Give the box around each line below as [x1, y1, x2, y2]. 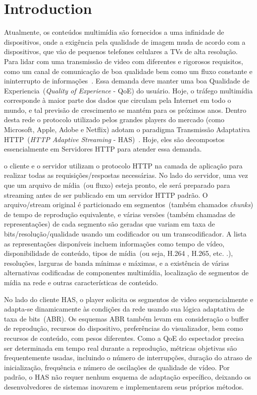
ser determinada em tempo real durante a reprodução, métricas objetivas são [4, 342, 237, 353]
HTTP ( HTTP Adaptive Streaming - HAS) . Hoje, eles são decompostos [4, 134, 225, 144]
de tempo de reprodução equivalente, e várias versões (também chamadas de [4, 209, 236, 219]
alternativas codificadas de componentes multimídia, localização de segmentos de [4, 267, 249, 278]
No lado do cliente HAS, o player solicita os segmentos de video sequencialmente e [4, 294, 254, 304]
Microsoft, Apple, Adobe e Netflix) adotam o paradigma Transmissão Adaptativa [4, 124, 250, 135]
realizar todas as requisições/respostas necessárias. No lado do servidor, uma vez [4, 170, 248, 180]
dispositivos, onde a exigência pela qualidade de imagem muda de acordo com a [4, 36, 246, 47]
